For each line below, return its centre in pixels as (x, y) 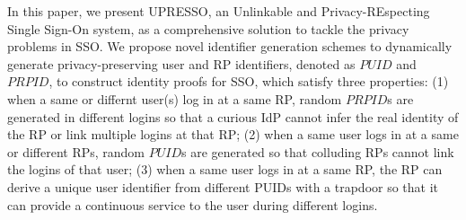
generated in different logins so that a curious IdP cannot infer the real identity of (233, 116)
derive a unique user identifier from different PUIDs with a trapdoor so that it (223, 186)
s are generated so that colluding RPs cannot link (318, 151)
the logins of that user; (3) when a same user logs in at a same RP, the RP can (225, 169)
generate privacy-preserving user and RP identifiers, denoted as (181, 63)
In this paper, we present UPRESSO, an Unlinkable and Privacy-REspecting (219, 11)
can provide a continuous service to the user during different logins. (193, 204)
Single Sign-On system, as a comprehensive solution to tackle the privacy (208, 28)
